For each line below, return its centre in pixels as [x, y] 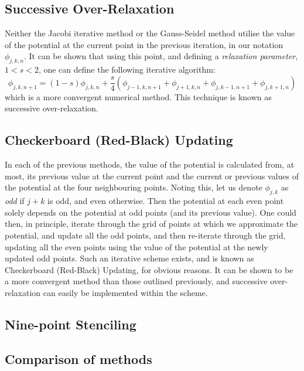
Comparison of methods [78, 358]
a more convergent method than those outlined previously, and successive [136, 281]
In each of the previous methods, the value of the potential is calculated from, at [150, 164]
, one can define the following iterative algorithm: [127, 69]
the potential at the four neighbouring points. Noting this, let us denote [134, 187]
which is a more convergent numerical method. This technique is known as [138, 96]
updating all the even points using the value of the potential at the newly [136, 246]
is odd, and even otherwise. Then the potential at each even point [166, 201]
